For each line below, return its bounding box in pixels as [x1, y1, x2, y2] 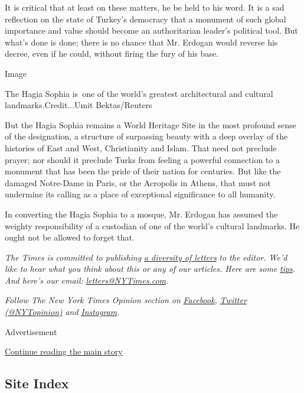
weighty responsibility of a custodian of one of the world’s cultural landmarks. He [5, 219, 300, 232]
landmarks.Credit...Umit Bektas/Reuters [5, 99, 152, 111]
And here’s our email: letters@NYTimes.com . [5, 274, 169, 286]
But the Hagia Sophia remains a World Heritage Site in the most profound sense [5, 118, 296, 131]
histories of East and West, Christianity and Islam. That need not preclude [5, 141, 277, 154]
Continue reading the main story [5, 345, 123, 358]
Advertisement [5, 325, 57, 337]
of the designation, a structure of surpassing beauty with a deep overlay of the [5, 130, 288, 142]
